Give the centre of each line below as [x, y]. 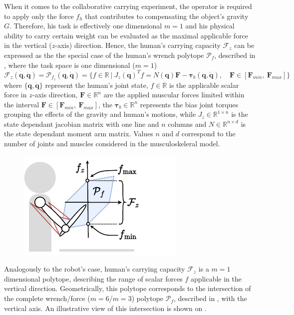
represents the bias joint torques [189, 104]
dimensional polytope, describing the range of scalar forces [93, 278]
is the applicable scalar [204, 85]
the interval [22, 104]
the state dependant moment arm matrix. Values [79, 134]
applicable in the [216, 278]
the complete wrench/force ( [47, 298]
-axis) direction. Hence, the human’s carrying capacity [138, 45]
